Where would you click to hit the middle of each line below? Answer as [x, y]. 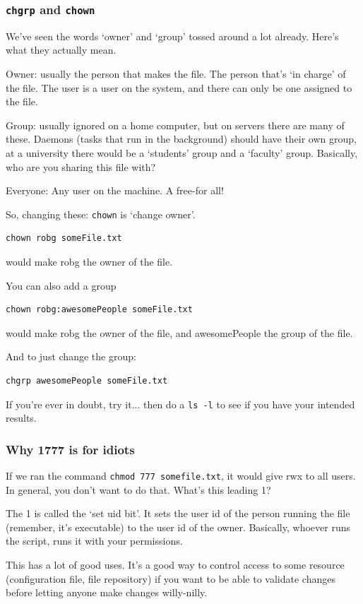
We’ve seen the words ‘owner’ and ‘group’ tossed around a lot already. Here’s [172, 36]
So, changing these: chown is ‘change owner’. [101, 214]
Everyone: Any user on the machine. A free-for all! [115, 190]
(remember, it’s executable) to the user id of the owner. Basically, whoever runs [178, 527]
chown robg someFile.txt [64, 238]
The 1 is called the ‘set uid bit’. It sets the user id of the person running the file [178, 513]
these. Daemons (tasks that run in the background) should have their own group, [181, 139]
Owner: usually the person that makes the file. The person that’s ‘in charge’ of [176, 73]
